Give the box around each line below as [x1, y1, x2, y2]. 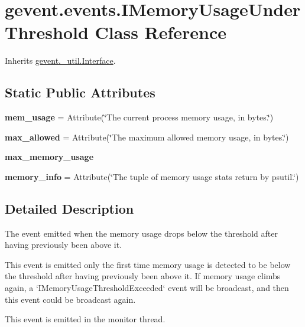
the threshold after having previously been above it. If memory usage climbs [5, 270, 281, 282]
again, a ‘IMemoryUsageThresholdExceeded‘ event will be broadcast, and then [5, 282, 289, 294]
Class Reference [95, 20, 227, 44]
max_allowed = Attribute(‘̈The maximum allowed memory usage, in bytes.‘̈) [5, 130, 289, 143]
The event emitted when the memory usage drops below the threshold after [5, 227, 278, 239]
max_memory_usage [5, 151, 94, 163]
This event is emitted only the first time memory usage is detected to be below [5, 258, 291, 270]
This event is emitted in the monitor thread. [5, 313, 166, 325]
